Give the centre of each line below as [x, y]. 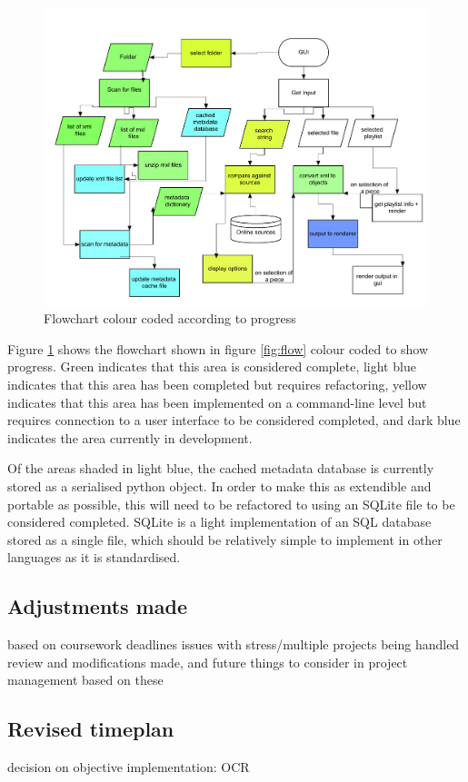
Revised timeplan [91, 729]
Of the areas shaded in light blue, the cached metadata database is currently [221, 468]
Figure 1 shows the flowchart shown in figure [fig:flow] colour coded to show [218, 348]
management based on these [85, 680]
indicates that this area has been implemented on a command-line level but [217, 402]
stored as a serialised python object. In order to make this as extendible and [219, 486]
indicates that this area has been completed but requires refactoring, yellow [217, 385]
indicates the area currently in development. [130, 437]
